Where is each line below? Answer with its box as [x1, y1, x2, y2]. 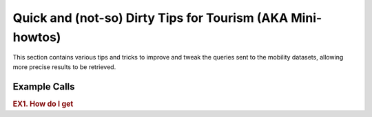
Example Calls [12, 81, 75, 92]
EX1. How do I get [12, 99, 74, 109]
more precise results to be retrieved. [12, 62, 116, 71]
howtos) [12, 29, 61, 44]
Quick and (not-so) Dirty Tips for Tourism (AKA [12, 10, 289, 25]
